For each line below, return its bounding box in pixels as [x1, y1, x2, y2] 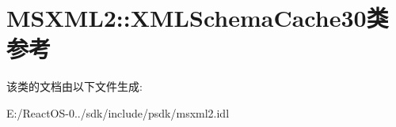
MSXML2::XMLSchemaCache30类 [6, 2, 389, 34]
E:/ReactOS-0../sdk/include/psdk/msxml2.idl [6, 104, 230, 121]
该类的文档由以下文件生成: [6, 78, 143, 95]
